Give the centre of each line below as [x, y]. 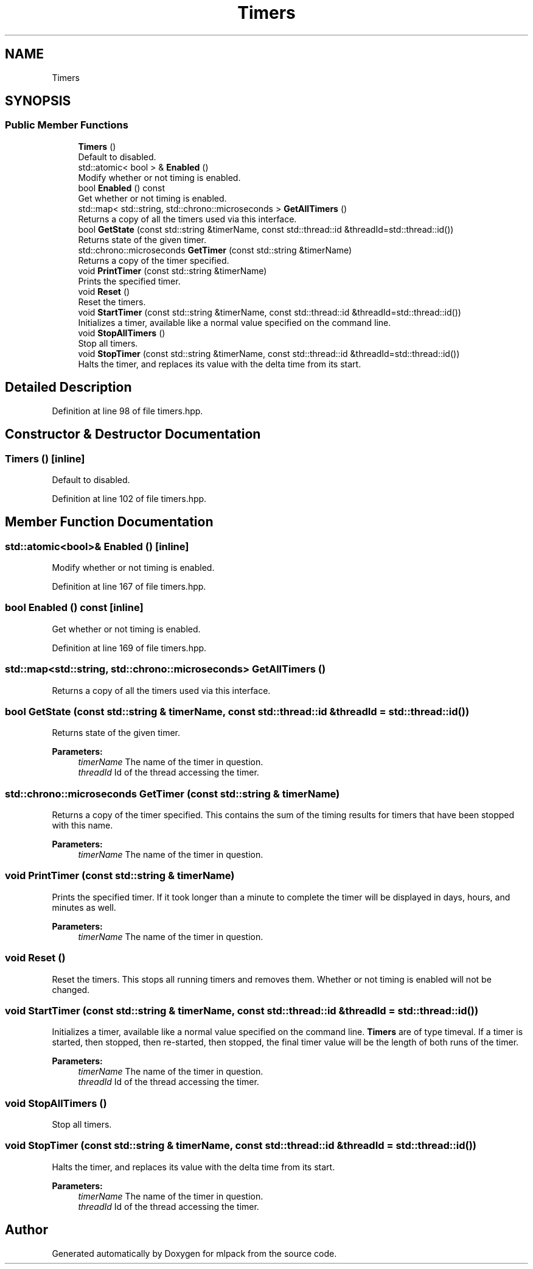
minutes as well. [84, 907]
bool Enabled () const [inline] [74, 608]
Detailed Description [68, 387]
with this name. [82, 825]
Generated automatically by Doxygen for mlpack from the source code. [194, 1253]
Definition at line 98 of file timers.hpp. [127, 411]
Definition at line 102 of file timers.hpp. [129, 498]
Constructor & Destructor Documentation [133, 434]
